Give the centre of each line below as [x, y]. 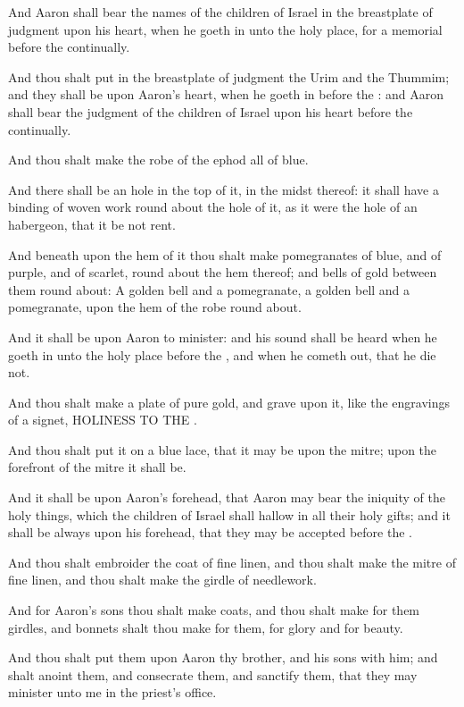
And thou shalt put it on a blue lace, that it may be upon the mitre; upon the [223, 449]
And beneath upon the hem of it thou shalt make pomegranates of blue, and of [225, 254]
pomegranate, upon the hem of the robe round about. [155, 307]
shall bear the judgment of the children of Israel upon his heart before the [211, 111]
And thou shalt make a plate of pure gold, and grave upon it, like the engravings [229, 402]
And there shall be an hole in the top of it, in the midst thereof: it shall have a [224, 189]
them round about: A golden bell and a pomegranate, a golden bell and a [209, 289]
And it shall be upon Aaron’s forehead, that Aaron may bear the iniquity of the [227, 497]
